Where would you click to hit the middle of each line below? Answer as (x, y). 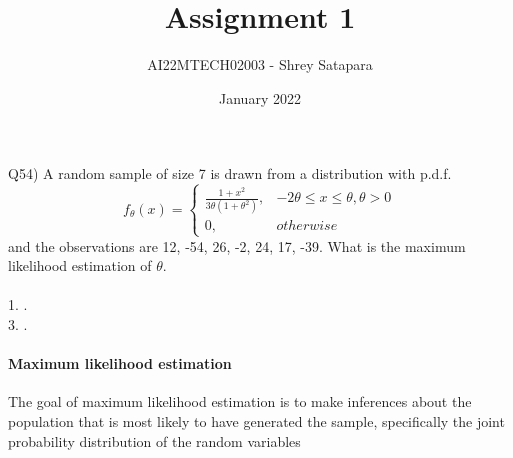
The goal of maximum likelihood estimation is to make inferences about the (240, 401)
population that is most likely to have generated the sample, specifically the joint (256, 421)
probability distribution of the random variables (154, 440)
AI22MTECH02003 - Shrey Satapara (260, 64)
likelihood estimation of (80, 265)
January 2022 (260, 97)
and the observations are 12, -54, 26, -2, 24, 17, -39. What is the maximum (237, 245)
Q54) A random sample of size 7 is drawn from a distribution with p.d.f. (230, 173)
